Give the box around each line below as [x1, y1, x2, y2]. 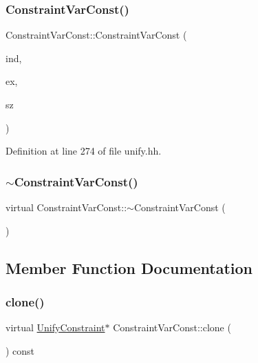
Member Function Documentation [6, 257, 253, 278]
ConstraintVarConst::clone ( [113, 320, 231, 335]
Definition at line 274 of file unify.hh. [6, 144, 162, 158]
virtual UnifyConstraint [6, 320, 105, 335]
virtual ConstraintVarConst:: [6, 200, 127, 214]
